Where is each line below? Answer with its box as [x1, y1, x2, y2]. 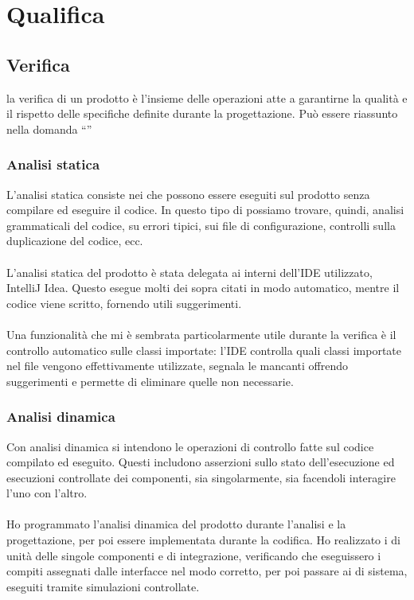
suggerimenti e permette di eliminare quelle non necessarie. [6, 372, 294, 389]
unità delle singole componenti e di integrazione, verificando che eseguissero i [6, 547, 381, 563]
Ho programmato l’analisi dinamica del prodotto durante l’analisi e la [6, 516, 346, 532]
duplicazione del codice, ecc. [6, 232, 143, 249]
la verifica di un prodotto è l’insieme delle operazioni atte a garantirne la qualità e [6, 89, 408, 106]
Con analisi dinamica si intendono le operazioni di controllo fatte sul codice [6, 438, 374, 454]
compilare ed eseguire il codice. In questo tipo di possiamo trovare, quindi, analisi [6, 201, 404, 218]
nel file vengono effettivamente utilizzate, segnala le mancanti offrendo [6, 357, 349, 374]
